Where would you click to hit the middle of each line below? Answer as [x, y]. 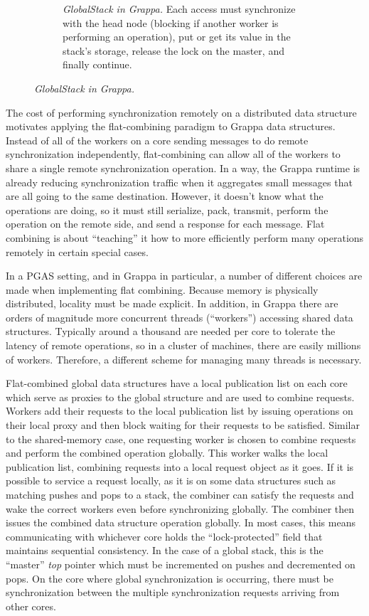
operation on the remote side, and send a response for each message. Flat [165, 224]
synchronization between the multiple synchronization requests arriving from [173, 592]
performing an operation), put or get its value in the [177, 37]
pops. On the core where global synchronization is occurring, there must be [170, 578]
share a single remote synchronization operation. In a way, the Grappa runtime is [183, 168]
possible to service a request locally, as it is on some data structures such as [171, 480]
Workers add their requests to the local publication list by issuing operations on [180, 411]
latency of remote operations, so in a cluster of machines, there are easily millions [183, 345]
